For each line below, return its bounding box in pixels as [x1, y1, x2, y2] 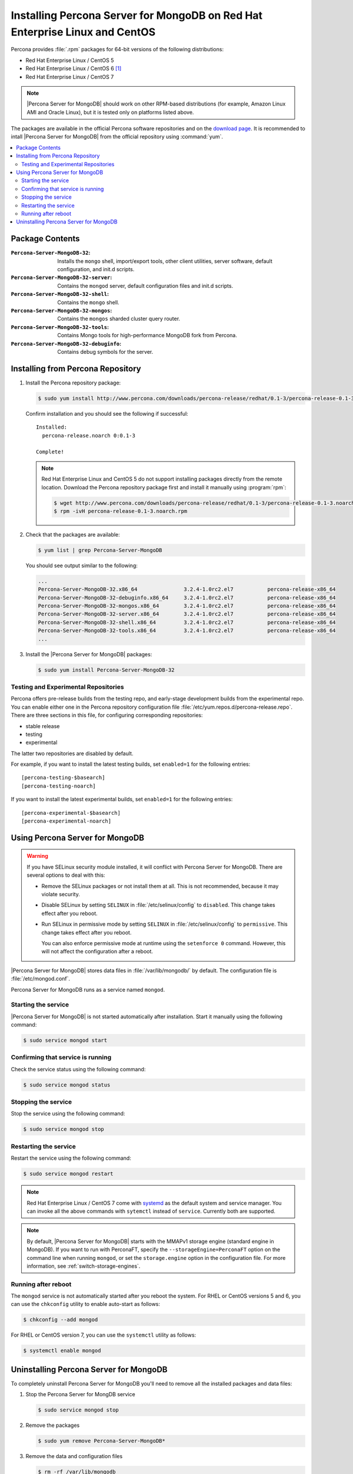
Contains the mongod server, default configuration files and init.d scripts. [57, 282, 234, 289]
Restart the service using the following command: [11, 1154, 132, 1162]
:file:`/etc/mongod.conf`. [11, 975, 71, 982]
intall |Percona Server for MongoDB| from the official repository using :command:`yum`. [11, 133, 224, 140]
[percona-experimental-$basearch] [21, 810, 121, 816]
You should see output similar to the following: [25, 562, 138, 569]
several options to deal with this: [26, 871, 105, 879]
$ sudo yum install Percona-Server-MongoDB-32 [38, 666, 175, 673]
